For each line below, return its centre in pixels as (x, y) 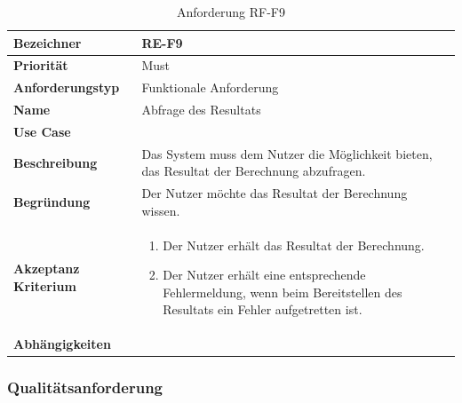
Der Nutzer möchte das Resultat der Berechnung (275, 193)
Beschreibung (56, 162)
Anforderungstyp (67, 87)
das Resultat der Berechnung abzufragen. (254, 171)
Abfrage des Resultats (201, 110)
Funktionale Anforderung (210, 87)
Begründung (52, 202)
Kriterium (45, 285)
